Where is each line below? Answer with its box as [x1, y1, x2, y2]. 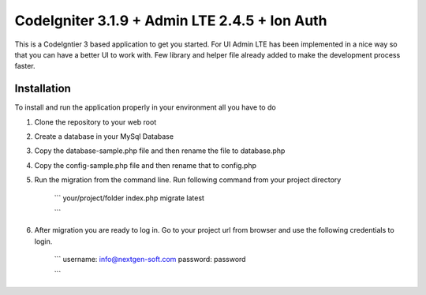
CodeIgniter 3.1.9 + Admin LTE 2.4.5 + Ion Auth [14, 12, 327, 29]
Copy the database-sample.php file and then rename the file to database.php [34, 146, 286, 155]
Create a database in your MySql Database [34, 132, 174, 141]
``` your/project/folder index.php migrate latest [54, 193, 205, 203]
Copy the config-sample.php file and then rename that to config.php [34, 160, 256, 170]
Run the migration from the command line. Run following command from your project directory [34, 175, 342, 185]
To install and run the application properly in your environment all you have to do [14, 103, 276, 112]
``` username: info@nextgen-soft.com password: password [54, 255, 246, 264]
